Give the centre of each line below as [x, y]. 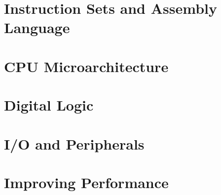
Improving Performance [86, 182]
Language [37, 27]
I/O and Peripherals [74, 143]
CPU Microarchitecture [86, 66]
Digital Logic [49, 105]
